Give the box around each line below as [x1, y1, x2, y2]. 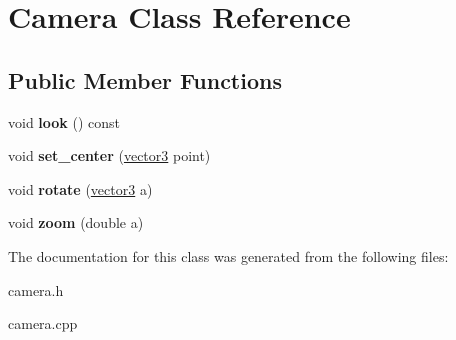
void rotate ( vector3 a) [8, 178, 153, 199]
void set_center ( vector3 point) [8, 145, 211, 166]
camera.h [8, 279, 64, 300]
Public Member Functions [8, 64, 282, 95]
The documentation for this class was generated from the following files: [8, 245, 449, 266]
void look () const [8, 111, 121, 132]
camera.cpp [8, 313, 78, 334]
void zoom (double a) [8, 212, 144, 233]
